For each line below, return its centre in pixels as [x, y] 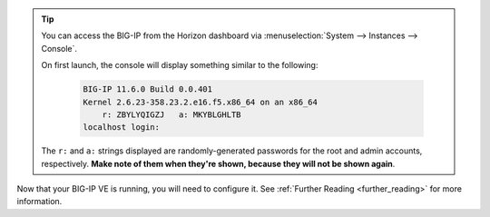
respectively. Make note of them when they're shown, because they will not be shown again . [218, 163]
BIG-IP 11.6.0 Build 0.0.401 [148, 89]
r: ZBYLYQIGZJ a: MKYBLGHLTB [171, 114]
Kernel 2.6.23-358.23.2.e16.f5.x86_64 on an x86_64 [200, 102]
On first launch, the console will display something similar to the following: [180, 65]
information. [39, 202]
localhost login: [122, 128]
